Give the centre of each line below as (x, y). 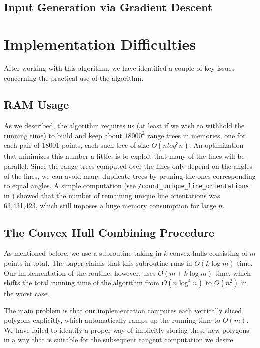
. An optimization (216, 145)
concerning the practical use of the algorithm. (74, 78)
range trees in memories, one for (196, 135)
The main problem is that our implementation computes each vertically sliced (123, 310)
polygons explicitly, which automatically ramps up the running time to (112, 320)
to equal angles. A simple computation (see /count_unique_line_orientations (127, 186)
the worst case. (27, 294)
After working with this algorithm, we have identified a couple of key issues (119, 68)
